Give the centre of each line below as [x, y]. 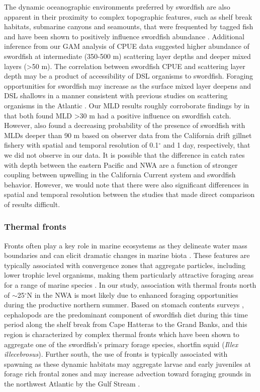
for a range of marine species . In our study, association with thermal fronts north [130, 285]
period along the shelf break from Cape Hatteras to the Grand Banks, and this [126, 324]
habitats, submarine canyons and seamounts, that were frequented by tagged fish [129, 26]
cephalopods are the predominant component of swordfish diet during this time [126, 314]
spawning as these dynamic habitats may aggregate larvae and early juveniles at [127, 364]
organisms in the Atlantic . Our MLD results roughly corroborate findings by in [127, 105]
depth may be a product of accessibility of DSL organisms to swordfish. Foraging [129, 76]
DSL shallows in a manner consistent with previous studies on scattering [116, 95]
